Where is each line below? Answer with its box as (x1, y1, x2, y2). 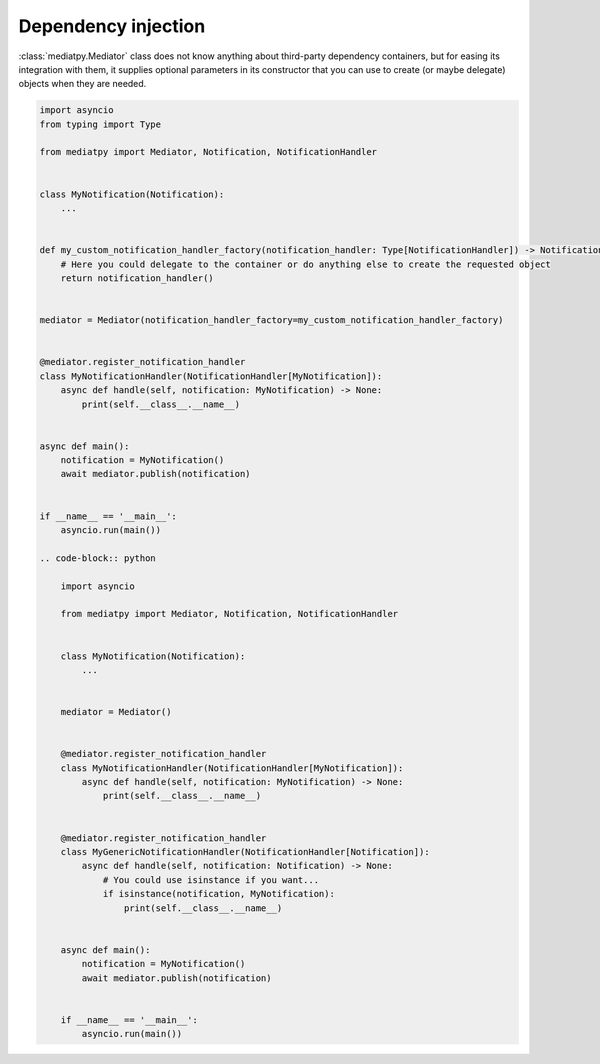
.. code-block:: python (39, 552, 157, 564)
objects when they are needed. (18, 78, 147, 90)
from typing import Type (39, 118, 162, 130)
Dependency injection (18, 15, 206, 37)
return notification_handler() (60, 273, 214, 284)
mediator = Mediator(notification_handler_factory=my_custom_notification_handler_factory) (39, 315, 504, 326)
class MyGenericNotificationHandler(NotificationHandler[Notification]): (60, 846, 430, 858)
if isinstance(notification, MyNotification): (102, 888, 335, 900)
